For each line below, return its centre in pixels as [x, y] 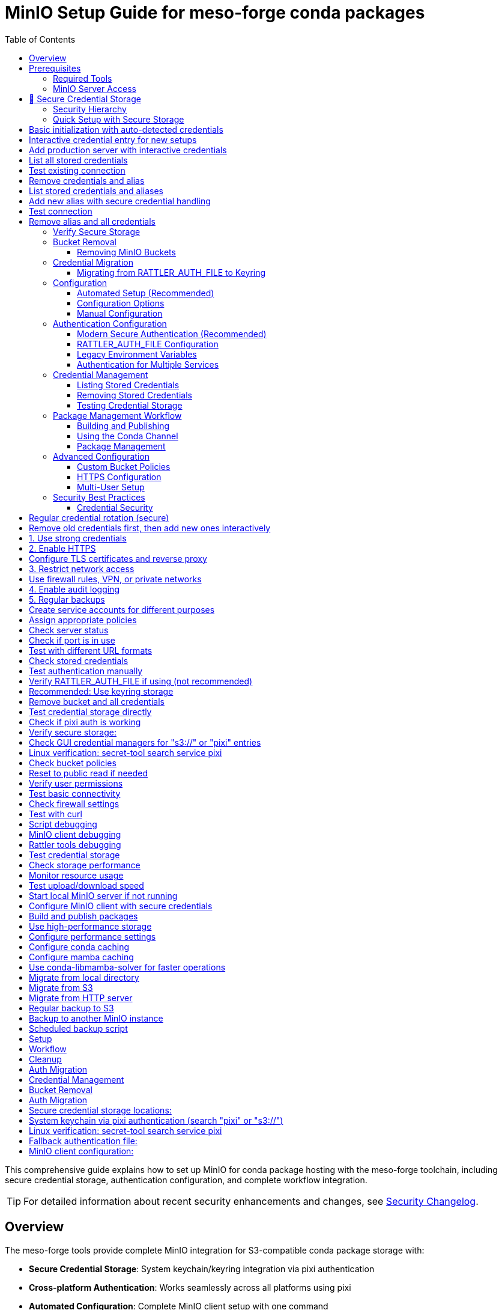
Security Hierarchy [90, 109]
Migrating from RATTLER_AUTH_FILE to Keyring [171, 272]
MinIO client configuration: [81, 1151]
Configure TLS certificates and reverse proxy [118, 558]
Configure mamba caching [81, 957]
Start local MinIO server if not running [103, 895]
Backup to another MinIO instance [96, 1018]
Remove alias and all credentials [92, 221]
